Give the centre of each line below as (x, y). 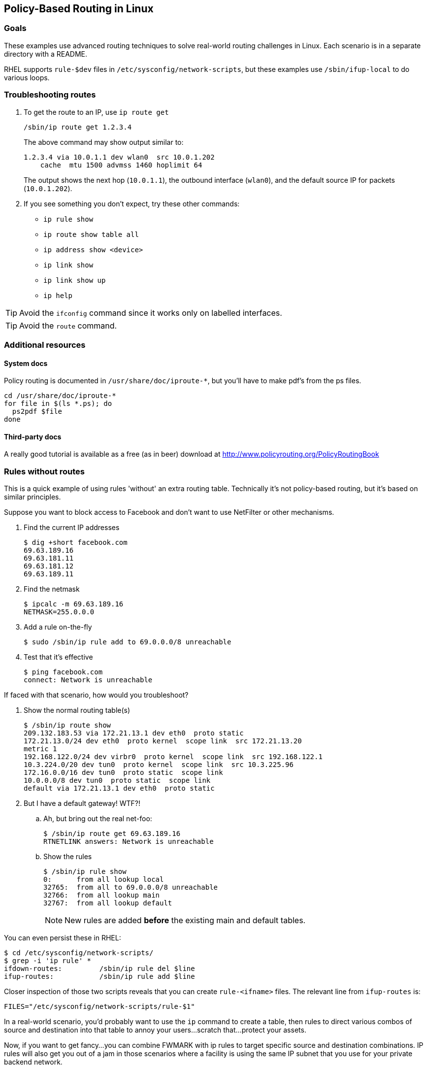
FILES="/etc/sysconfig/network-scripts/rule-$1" (99, 1007)
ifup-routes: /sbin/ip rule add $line (99, 977)
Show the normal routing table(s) (77, 710)
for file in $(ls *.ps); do (58, 404)
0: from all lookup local (104, 880)
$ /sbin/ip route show (67, 725)
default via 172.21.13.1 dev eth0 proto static (119, 788)
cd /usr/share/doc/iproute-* (60, 396)
